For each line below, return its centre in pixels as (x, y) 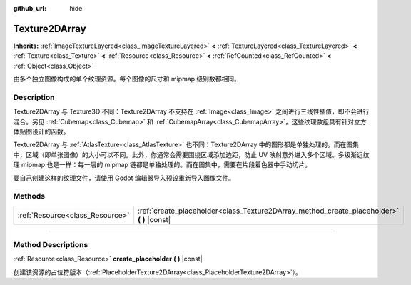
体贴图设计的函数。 (41, 131)
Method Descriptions (51, 245)
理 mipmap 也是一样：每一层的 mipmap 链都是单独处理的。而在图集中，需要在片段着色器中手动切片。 (162, 165)
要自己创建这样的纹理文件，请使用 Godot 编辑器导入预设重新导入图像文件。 (124, 178)
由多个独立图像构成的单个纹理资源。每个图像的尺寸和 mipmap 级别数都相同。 (127, 79)
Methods (29, 196)
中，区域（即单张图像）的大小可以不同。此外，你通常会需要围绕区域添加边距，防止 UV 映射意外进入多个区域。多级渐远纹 (191, 154)
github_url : (30, 8)
